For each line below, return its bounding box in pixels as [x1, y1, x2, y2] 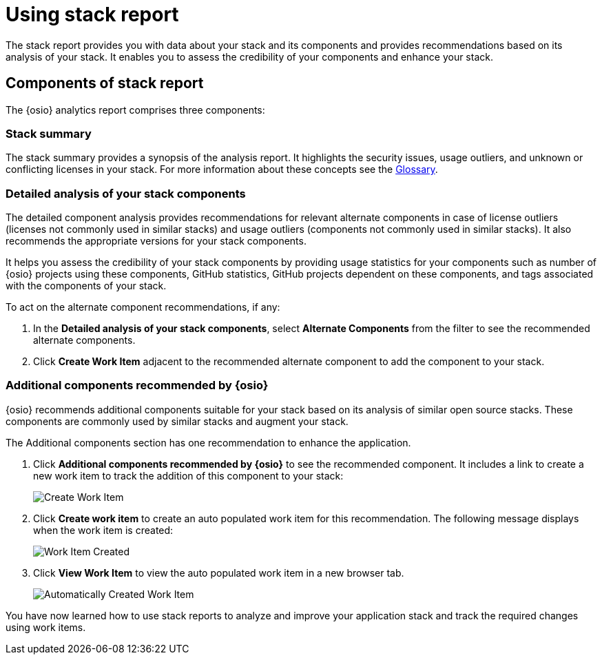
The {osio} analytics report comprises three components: [6, 103, 265, 116]
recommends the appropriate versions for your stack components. [6, 235, 307, 247]
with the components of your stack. [6, 280, 167, 292]
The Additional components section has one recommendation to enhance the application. [6, 436, 411, 448]
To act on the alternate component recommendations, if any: [6, 301, 280, 313]
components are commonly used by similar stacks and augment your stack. [6, 415, 349, 427]
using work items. [6, 621, 86, 633]
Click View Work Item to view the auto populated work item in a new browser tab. [33, 566, 404, 579]
